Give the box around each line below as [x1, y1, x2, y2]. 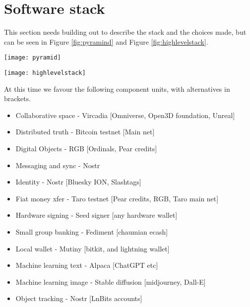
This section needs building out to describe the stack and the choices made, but [4, 27, 247, 37]
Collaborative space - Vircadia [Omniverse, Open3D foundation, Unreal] [15, 110, 235, 120]
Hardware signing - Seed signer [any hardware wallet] [15, 210, 178, 220]
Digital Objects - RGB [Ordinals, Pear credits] [15, 143, 157, 153]
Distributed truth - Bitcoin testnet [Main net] [15, 126, 155, 137]
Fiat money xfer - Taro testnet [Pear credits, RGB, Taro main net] [15, 193, 219, 203]
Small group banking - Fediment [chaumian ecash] [15, 226, 168, 237]
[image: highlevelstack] [4, 69, 86, 76]
